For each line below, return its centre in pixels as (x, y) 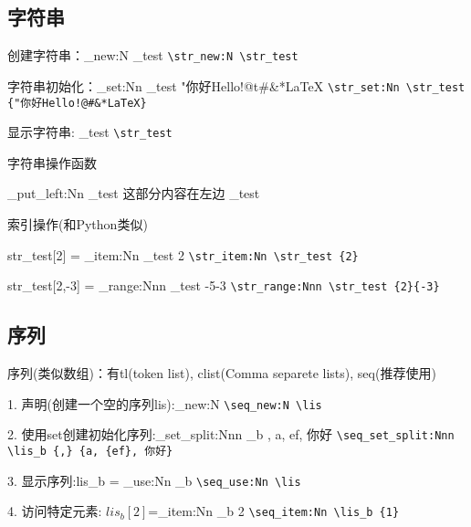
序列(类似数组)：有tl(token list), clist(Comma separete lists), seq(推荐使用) (222, 373)
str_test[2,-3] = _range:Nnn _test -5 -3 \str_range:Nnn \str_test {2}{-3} (224, 285)
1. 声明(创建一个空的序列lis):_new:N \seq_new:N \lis (165, 403)
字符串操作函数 (52, 162)
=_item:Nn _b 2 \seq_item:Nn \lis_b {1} (274, 511)
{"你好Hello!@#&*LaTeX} (77, 103)
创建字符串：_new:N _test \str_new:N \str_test (153, 55)
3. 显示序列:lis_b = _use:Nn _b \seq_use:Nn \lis (154, 480)
